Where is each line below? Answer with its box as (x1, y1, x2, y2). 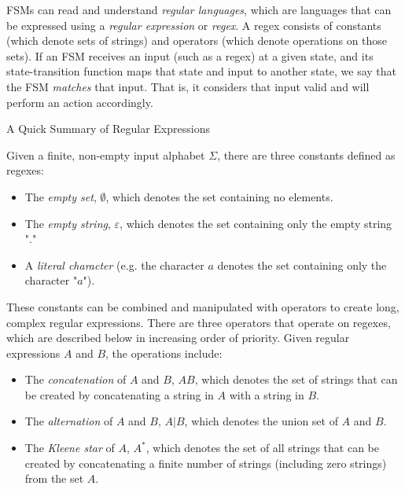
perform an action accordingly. (6, 94, 153, 110)
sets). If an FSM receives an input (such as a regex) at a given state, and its (6, 47, 374, 64)
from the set (24, 470, 84, 487)
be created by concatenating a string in (24, 386, 214, 403)
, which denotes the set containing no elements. (105, 188, 333, 204)
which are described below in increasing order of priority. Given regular (6, 329, 350, 346)
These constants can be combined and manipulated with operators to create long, (6, 298, 399, 314)
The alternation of (24, 413, 113, 429)
